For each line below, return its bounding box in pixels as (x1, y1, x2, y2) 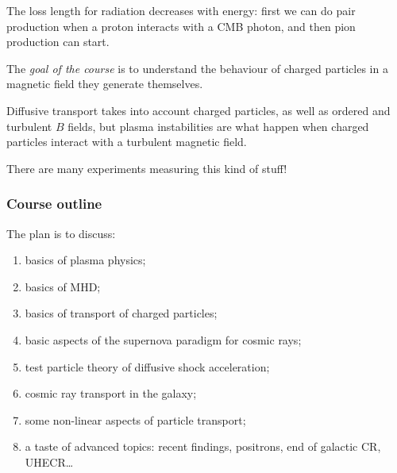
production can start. (6, 33, 110, 50)
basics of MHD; (25, 278, 101, 294)
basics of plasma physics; (25, 252, 146, 268)
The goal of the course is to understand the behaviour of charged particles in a (6, 60, 388, 76)
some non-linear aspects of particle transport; (25, 411, 246, 428)
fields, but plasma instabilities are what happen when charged (67, 117, 369, 134)
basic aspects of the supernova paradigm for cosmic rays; (25, 331, 302, 348)
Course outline (6, 194, 102, 213)
